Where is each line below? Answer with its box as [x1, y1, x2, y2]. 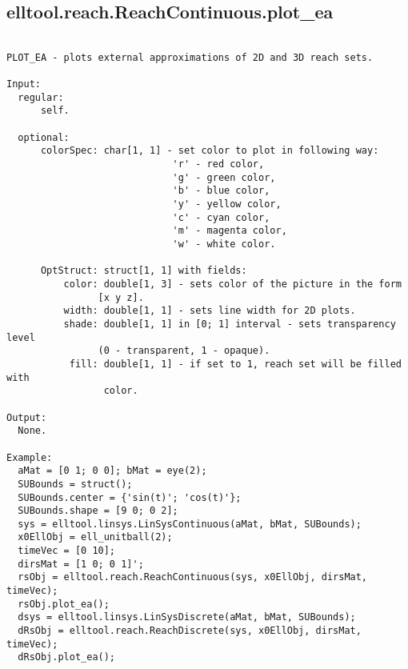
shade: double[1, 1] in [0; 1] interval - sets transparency [63, 318, 396, 330]
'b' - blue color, [172, 185, 270, 197]
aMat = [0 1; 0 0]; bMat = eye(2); [18, 465, 207, 477]
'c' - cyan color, [172, 211, 270, 223]
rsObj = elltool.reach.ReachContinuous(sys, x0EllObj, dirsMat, [18, 571, 368, 583]
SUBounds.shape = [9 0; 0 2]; [18, 505, 178, 517]
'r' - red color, [172, 158, 265, 170]
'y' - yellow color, [172, 198, 282, 210]
